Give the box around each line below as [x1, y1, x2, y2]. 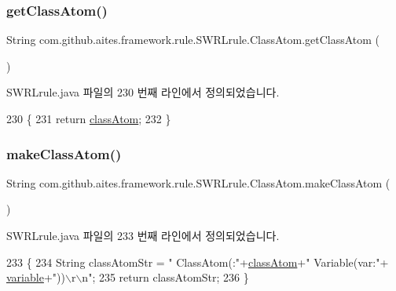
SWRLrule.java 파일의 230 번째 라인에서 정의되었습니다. [6, 84, 280, 100]
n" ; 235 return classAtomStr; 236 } [82, 269, 249, 286]
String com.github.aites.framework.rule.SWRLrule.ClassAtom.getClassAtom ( [6, 31, 380, 48]
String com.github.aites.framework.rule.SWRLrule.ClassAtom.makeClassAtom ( [6, 174, 390, 191]
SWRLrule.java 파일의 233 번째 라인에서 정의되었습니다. [6, 227, 280, 243]
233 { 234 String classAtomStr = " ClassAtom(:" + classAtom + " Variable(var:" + [6, 253, 389, 270]
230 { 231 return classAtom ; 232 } [6, 111, 171, 126]
